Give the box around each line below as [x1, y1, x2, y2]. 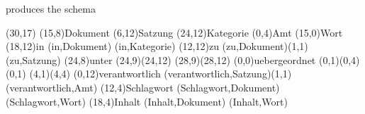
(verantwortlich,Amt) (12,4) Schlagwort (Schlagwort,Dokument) [6, 80, 280, 94]
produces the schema [6, 1, 96, 15]
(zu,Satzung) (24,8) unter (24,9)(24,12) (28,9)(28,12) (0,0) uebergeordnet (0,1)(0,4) [6, 52, 360, 67]
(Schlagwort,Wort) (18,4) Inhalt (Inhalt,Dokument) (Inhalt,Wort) [6, 94, 288, 108]
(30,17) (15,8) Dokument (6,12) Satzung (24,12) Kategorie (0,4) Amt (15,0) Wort [6, 25, 343, 39]
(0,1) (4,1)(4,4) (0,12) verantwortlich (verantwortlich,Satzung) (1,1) [6, 66, 292, 81]
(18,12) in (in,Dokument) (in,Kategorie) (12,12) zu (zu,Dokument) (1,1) [6, 39, 308, 53]
